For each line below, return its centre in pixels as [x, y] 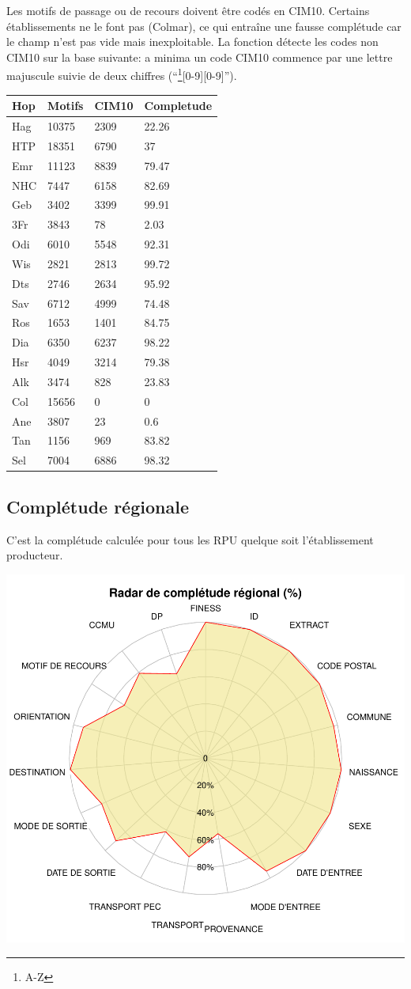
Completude [178, 106]
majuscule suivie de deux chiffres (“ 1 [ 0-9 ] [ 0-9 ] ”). [122, 74]
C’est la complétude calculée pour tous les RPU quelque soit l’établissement [190, 539]
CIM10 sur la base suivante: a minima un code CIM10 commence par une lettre [200, 57]
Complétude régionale [98, 506]
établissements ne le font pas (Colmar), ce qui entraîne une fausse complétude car [204, 26]
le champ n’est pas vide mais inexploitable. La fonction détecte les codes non [192, 42]
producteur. [35, 555]
